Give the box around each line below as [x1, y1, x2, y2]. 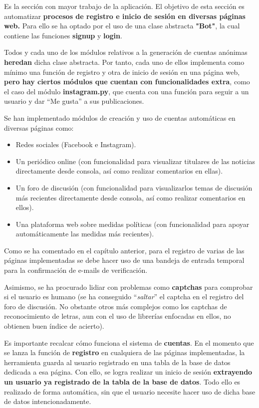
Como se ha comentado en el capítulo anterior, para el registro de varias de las [4, 245, 245, 255]
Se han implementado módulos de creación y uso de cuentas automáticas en [4, 112, 236, 123]
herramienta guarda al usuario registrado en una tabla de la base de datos [4, 357, 231, 367]
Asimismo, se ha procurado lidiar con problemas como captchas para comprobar [4, 281, 253, 292]
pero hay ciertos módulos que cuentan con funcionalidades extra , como [4, 76, 250, 87]
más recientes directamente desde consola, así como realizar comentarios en [15, 192, 246, 203]
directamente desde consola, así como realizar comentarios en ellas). [15, 166, 223, 176]
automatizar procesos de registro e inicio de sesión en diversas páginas [4, 10, 246, 21]
